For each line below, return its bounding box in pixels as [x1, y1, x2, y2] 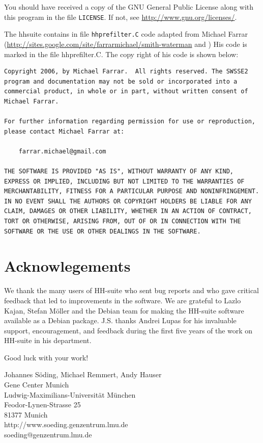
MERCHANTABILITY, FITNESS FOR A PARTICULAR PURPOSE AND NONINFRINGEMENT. [4, 188, 259, 195]
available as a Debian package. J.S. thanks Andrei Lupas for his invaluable [4, 315, 237, 326]
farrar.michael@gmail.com [18, 147, 106, 155]
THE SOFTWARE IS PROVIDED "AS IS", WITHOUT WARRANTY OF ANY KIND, [4, 168, 234, 175]
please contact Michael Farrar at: [4, 127, 125, 135]
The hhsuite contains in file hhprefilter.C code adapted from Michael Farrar [4, 29, 248, 39]
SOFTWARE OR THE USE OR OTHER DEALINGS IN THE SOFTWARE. [4, 227, 201, 235]
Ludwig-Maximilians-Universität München [4, 389, 136, 400]
